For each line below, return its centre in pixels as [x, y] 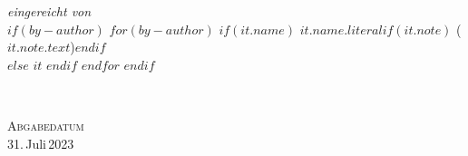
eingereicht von [49, 11]
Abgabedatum [46, 125]
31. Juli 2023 [41, 143]
